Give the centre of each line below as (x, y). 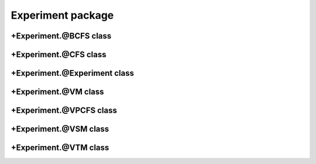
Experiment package (62, 15)
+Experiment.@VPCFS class (64, 111)
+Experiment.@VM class (58, 92)
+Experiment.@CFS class (59, 55)
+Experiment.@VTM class (60, 148)
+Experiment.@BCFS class (61, 36)
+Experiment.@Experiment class (73, 73)
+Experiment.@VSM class (60, 129)
